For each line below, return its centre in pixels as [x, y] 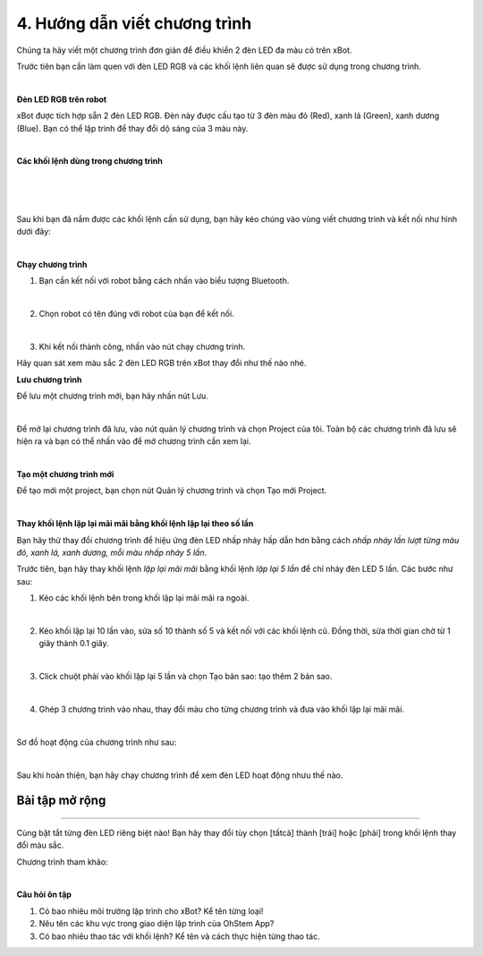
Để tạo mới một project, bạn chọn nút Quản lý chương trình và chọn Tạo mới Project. [172, 491]
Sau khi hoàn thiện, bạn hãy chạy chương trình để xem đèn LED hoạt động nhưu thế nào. [180, 775]
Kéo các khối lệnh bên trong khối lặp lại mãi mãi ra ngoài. [144, 598]
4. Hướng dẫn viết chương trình [134, 23]
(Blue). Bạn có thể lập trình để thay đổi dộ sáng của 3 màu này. [132, 128]
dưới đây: [34, 232]
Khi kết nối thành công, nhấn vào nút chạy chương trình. [142, 346]
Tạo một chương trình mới [65, 474]
